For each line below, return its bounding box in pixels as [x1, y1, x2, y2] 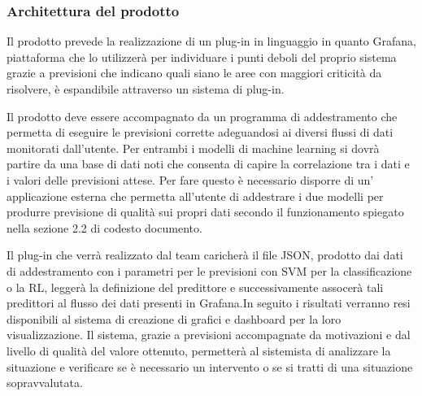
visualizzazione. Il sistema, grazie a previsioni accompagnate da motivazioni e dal [7, 326, 411, 343]
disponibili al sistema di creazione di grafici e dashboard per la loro [7, 310, 342, 327]
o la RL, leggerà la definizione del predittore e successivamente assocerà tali [7, 278, 384, 295]
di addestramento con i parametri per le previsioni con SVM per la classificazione [7, 262, 412, 279]
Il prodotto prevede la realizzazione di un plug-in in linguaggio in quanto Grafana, [7, 33, 416, 50]
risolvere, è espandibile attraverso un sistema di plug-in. [7, 81, 285, 97]
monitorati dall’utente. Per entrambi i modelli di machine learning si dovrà [7, 139, 380, 156]
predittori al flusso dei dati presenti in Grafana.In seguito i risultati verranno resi [7, 294, 411, 311]
